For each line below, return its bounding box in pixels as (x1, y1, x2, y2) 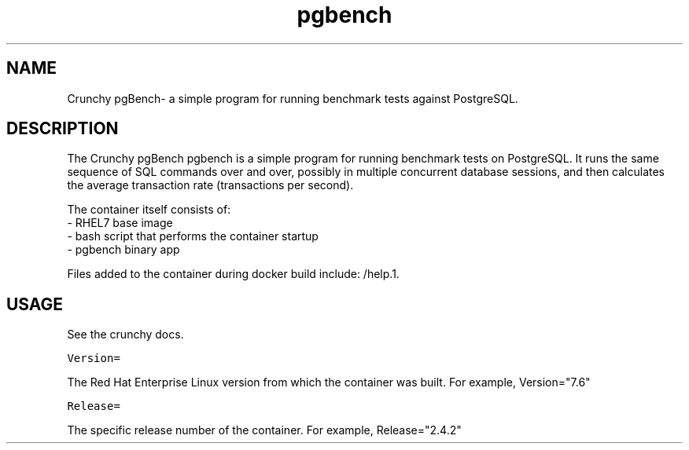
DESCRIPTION (6, 119, 119, 139)
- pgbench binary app (67, 243, 180, 257)
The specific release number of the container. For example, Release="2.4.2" (67, 423, 462, 437)
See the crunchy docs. (67, 327, 184, 342)
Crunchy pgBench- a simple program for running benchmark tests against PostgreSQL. (67, 91, 518, 105)
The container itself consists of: (67, 203, 231, 217)
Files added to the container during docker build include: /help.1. (67, 267, 400, 281)
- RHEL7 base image (67, 216, 173, 230)
